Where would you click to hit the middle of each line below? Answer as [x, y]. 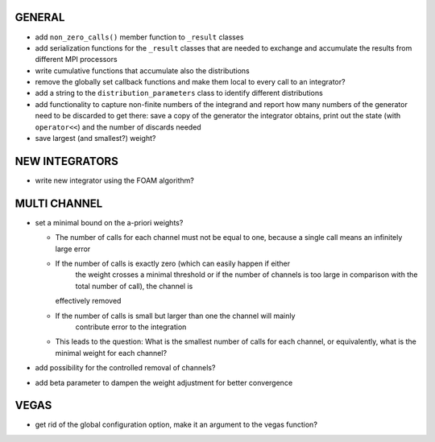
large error [73, 249]
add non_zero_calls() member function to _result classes [140, 37]
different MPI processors [76, 60]
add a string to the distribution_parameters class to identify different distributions [179, 93]
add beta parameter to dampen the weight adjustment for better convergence [164, 382]
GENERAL [40, 17]
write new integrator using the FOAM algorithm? [115, 180]
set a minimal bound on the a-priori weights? [109, 222]
